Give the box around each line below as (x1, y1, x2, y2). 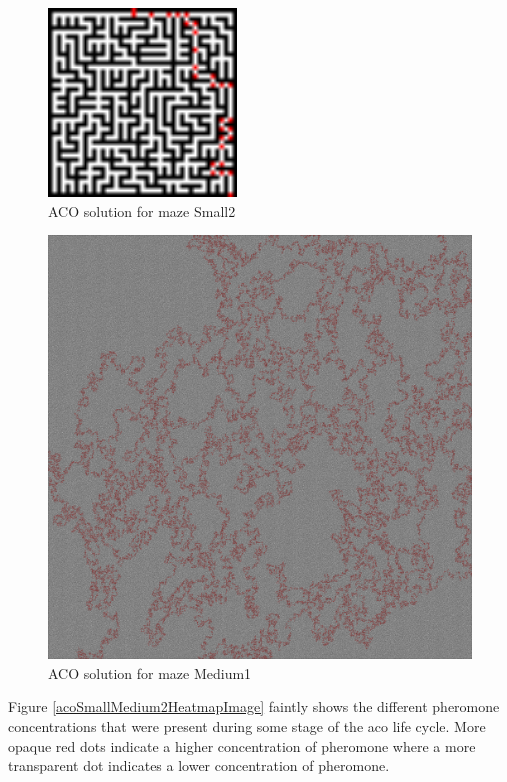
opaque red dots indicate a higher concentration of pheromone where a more (8, 735, 476, 756)
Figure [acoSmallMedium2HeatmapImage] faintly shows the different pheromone (8, 696, 500, 717)
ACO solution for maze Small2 (48, 200, 236, 221)
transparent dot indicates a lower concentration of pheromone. (8, 755, 390, 776)
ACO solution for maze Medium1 (48, 662, 252, 683)
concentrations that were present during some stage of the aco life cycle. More (8, 715, 486, 736)
